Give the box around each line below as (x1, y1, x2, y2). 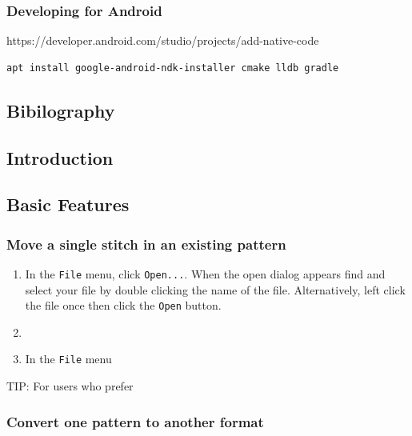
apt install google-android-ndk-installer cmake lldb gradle (6, 62, 339, 74)
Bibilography (6, 98, 115, 122)
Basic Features (6, 192, 130, 217)
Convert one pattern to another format (6, 411, 264, 431)
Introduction (6, 145, 114, 170)
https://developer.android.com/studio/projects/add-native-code (6, 32, 319, 49)
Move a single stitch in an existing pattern (6, 234, 286, 254)
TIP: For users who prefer (6, 378, 134, 394)
